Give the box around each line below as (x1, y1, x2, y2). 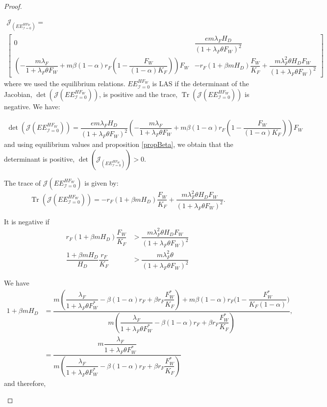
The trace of (4, 177, 41, 188)
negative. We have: (4, 101, 60, 111)
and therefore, (4, 378, 46, 388)
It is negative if (4, 216, 50, 226)
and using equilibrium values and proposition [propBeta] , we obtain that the (4, 139, 233, 149)
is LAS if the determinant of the (152, 78, 249, 89)
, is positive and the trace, (99, 89, 177, 99)
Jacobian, (4, 89, 32, 99)
